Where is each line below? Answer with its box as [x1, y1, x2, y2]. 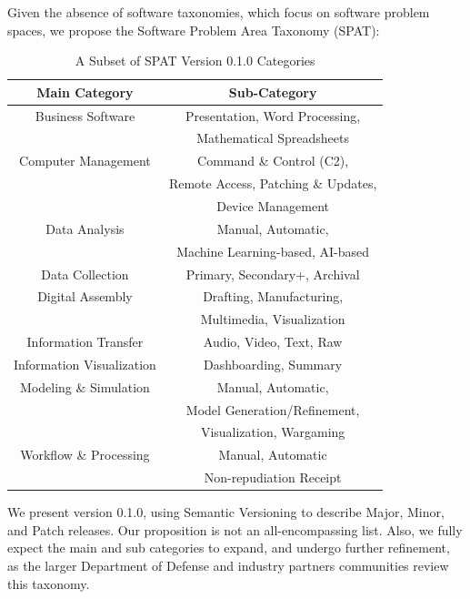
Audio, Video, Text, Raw [203, 332, 343, 351]
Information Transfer [26, 332, 144, 351]
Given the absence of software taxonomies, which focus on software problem [7, 3, 430, 21]
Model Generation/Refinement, [185, 400, 360, 419]
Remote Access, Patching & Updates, [168, 174, 377, 193]
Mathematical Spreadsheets [196, 128, 350, 147]
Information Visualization [14, 354, 156, 373]
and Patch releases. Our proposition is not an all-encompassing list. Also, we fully [7, 520, 463, 539]
